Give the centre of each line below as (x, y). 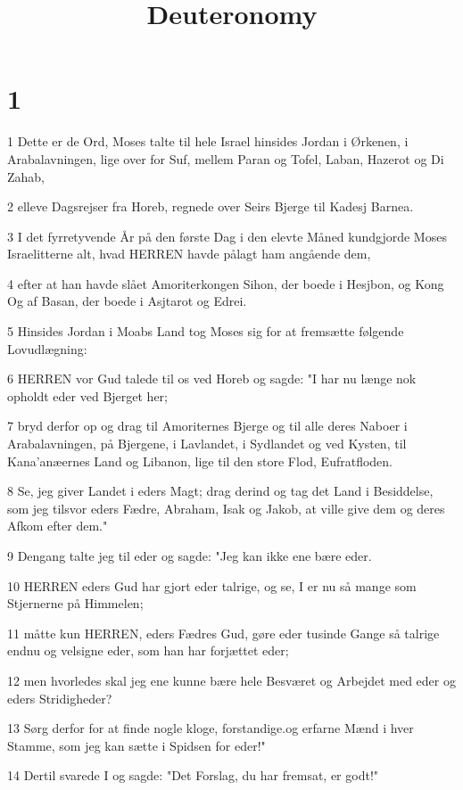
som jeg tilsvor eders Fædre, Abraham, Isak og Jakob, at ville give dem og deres (226, 508)
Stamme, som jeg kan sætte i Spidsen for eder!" (136, 745)
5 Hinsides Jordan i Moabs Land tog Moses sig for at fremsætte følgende (206, 331)
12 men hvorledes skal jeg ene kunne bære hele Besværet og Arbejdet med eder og (231, 680)
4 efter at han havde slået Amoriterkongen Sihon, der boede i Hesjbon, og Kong (226, 283)
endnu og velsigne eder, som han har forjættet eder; (148, 650)
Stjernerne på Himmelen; (75, 603)
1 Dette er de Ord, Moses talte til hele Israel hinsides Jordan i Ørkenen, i (208, 141)
